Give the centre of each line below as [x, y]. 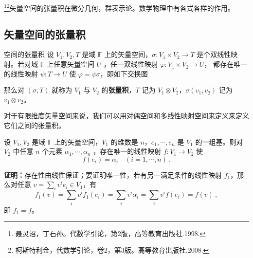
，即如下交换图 [124, 73]
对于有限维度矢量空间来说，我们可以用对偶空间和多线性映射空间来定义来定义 [126, 116]
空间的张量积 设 [29, 54]
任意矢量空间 [74, 64]
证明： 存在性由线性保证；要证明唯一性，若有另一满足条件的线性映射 [113, 175]
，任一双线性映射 [131, 64]
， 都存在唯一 [226, 64]
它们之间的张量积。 [35, 125]
